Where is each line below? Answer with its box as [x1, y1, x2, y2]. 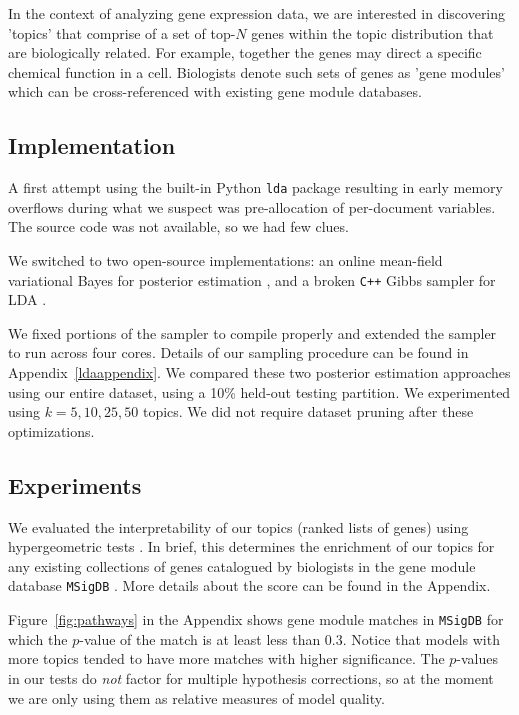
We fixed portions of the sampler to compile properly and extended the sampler [8, 322, 497, 343]
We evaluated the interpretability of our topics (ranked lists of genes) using [8, 516, 469, 537]
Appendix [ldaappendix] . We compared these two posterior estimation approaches [8, 362, 511, 383]
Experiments [8, 469, 142, 500]
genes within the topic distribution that [251, 22, 494, 43]
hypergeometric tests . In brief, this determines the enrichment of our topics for [8, 536, 495, 557]
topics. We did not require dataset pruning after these [142, 401, 474, 422]
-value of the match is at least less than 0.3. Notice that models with [79, 628, 500, 649]
